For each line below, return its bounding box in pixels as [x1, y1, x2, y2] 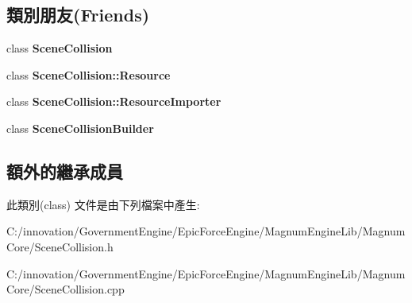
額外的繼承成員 [6, 158, 123, 183]
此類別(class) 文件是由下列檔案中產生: [6, 196, 200, 212]
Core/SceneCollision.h [6, 238, 114, 254]
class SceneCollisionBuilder [6, 119, 154, 136]
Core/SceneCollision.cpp [6, 281, 125, 297]
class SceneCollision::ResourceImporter [6, 93, 221, 110]
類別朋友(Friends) [6, 2, 150, 27]
